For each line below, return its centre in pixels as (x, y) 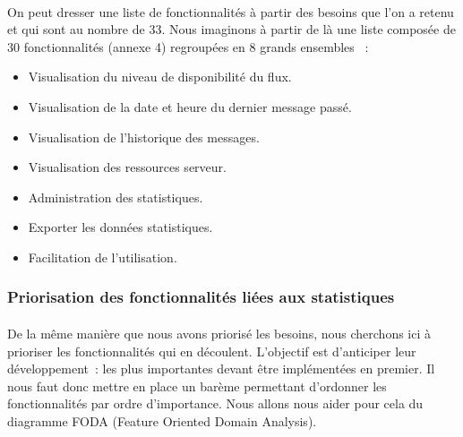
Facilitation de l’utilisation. (103, 257)
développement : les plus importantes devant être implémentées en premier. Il (221, 368)
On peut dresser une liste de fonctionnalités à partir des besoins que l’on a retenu (231, 11)
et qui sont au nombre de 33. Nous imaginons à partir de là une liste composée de (231, 29)
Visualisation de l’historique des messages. (144, 137)
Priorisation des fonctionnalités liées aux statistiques (201, 297)
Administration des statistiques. (116, 197)
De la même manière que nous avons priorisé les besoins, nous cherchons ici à (219, 333)
